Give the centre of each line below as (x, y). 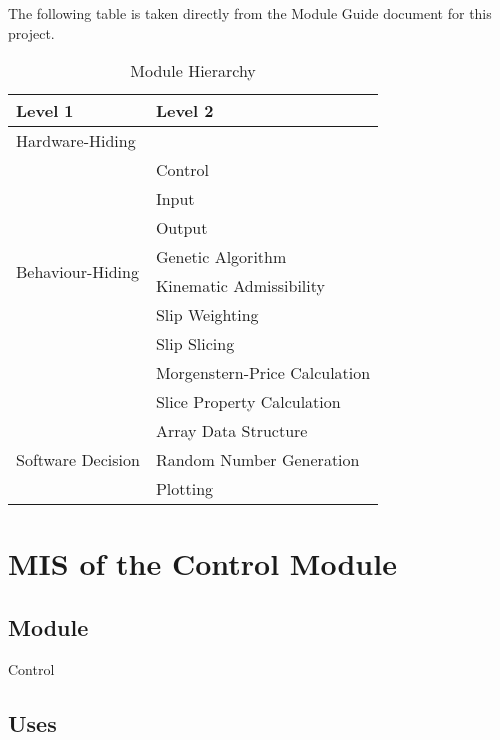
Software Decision (78, 460)
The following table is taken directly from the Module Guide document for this (250, 13)
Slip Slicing (195, 344)
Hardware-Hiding (76, 141)
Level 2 (184, 111)
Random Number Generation (257, 460)
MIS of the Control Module (202, 563)
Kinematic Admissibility (240, 286)
